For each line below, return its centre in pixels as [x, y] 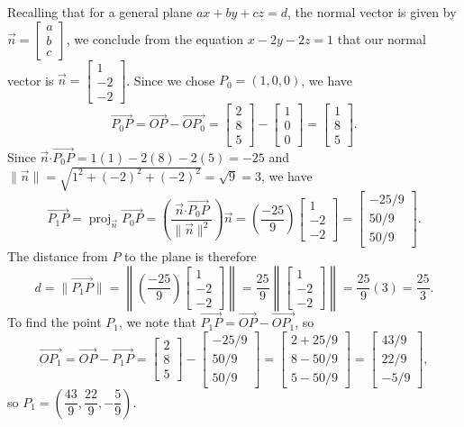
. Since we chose [171, 80]
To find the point [55, 322]
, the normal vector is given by [372, 12]
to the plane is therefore [191, 256]
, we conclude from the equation [155, 38]
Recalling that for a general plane [100, 12]
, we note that [158, 322]
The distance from [58, 256]
